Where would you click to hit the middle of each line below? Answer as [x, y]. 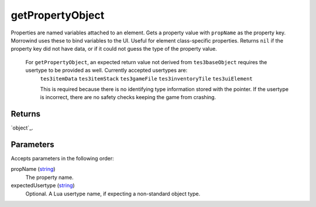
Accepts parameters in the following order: [62, 159]
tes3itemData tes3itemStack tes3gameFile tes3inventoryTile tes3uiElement [146, 78]
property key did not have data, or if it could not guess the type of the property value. [114, 49]
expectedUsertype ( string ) [43, 185]
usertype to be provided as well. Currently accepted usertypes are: [106, 71]
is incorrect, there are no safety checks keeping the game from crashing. [128, 97]
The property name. [49, 177]
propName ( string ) [33, 169]
